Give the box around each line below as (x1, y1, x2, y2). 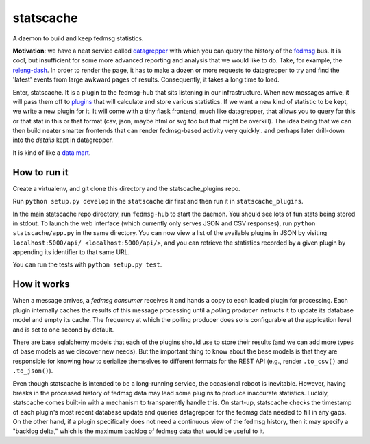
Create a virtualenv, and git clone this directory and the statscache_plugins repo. (12, 184, 241, 193)
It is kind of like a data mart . (12, 148, 91, 157)
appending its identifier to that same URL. (12, 248, 130, 256)
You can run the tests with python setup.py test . (12, 260, 162, 269)
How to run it (12, 166, 69, 178)
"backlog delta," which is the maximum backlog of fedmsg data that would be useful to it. (12, 427, 265, 435)
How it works (12, 278, 70, 291)
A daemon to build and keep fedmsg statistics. (12, 34, 144, 42)
